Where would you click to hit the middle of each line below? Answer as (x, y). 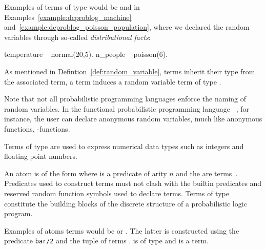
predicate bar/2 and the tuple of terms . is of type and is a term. (106, 241)
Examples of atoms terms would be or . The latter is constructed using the (122, 230)
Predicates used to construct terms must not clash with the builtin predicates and (133, 183)
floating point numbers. (41, 156)
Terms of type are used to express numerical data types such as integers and (124, 146)
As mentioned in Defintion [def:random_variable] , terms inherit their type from (130, 71)
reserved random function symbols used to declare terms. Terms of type (117, 193)
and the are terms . (207, 173)
